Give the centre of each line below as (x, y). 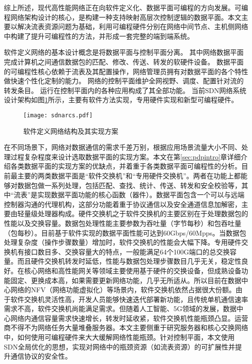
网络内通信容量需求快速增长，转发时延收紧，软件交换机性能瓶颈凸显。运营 (129, 318)
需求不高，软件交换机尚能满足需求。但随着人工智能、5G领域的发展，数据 (120, 309)
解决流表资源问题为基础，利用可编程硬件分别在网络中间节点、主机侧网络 (133, 26)
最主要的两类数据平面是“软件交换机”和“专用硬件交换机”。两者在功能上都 (126, 175)
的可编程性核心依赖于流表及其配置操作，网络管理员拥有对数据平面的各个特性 (126, 71)
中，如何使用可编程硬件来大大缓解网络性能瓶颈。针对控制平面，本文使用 (119, 337)
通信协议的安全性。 (41, 356)
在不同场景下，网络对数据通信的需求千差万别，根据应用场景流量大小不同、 (123, 147)
